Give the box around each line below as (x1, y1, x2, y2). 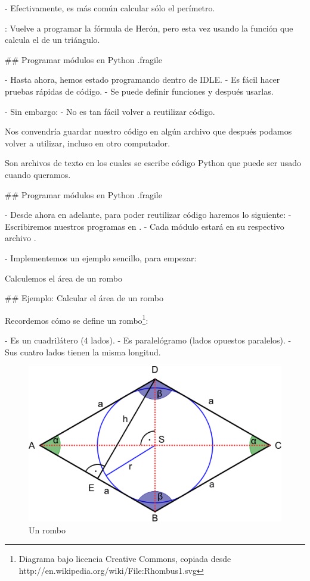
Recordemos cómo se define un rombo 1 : (5, 312, 148, 326)
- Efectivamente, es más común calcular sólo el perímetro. (5, 2, 215, 14)
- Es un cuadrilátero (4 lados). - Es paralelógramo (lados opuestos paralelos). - (5, 333, 292, 346)
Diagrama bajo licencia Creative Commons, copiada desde (18, 552, 231, 565)
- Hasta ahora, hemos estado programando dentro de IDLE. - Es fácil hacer (5, 73, 280, 86)
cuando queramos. (5, 168, 71, 180)
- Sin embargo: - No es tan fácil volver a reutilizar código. (5, 105, 215, 117)
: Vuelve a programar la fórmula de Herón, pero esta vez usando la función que (5, 21, 293, 34)
